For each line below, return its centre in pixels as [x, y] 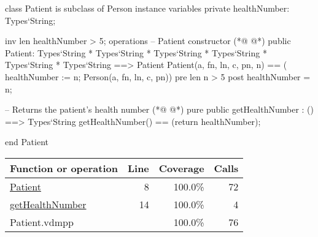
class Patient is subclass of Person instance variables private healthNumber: [147, 8]
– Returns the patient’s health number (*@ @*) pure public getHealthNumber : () [159, 109]
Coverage [181, 168]
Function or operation [64, 168]
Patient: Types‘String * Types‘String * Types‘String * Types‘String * [136, 52]
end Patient [27, 142]
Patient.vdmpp [42, 222]
